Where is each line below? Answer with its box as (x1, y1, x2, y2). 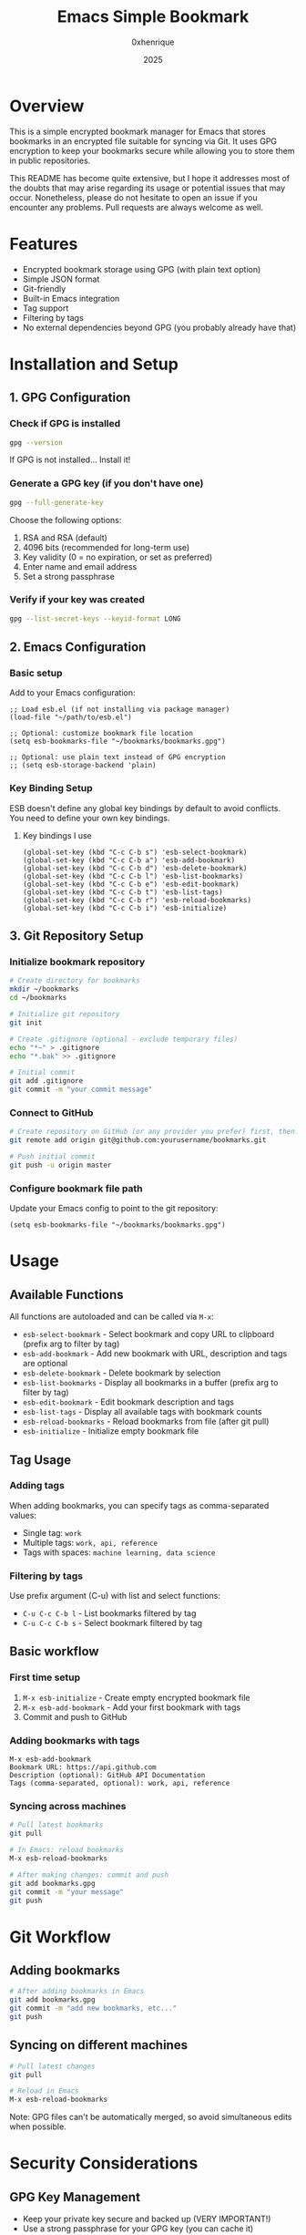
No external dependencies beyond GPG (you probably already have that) (22, 322, 297, 333)
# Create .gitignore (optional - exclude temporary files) (9, 1035, 239, 1044)
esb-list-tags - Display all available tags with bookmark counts (22, 1406, 262, 1417)
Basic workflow (9, 1643, 99, 1660)
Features (9, 233, 78, 254)
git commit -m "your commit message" (9, 1085, 153, 1095)
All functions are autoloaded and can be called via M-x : (9, 1311, 214, 1323)
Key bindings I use (22, 829, 93, 840)
